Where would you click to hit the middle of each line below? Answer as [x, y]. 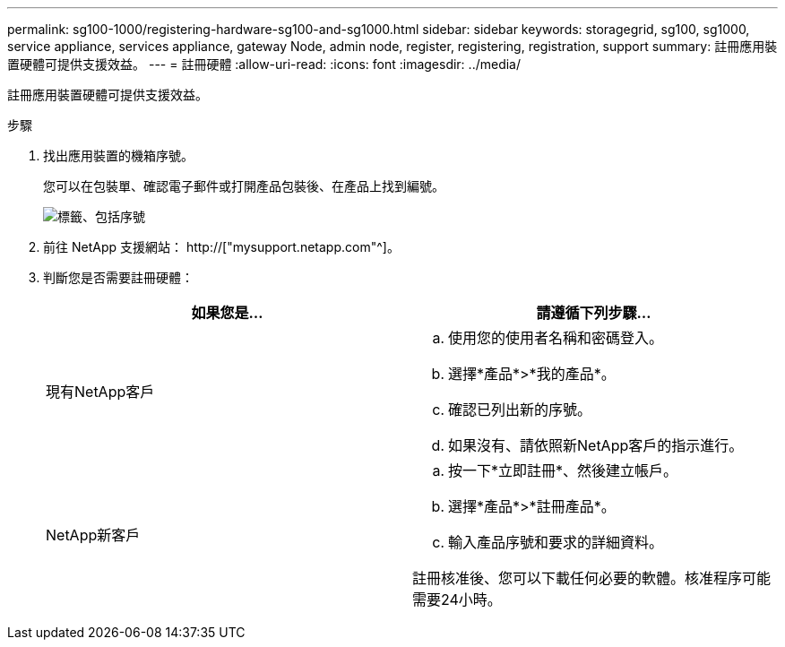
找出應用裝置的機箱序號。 [118, 155]
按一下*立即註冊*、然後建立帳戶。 [563, 470]
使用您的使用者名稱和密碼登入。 [556, 338]
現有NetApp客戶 [100, 392]
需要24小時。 [457, 600]
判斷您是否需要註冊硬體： [118, 277]
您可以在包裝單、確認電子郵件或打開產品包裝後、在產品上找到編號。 [244, 186]
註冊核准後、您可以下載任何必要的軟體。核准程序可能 [592, 578]
